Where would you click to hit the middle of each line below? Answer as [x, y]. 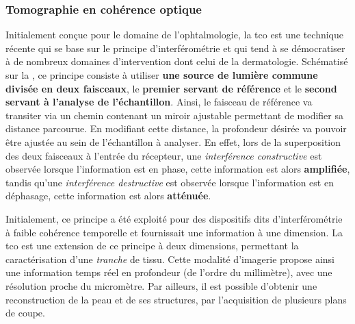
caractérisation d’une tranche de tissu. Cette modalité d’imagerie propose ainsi [170, 259]
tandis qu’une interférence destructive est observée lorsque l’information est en [170, 182]
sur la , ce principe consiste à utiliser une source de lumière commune [162, 75]
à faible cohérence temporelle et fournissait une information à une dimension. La [174, 232]
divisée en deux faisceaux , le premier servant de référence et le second [171, 88]
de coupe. [25, 313]
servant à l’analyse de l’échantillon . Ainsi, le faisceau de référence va [159, 102]
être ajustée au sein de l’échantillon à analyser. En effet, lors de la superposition [173, 141]
